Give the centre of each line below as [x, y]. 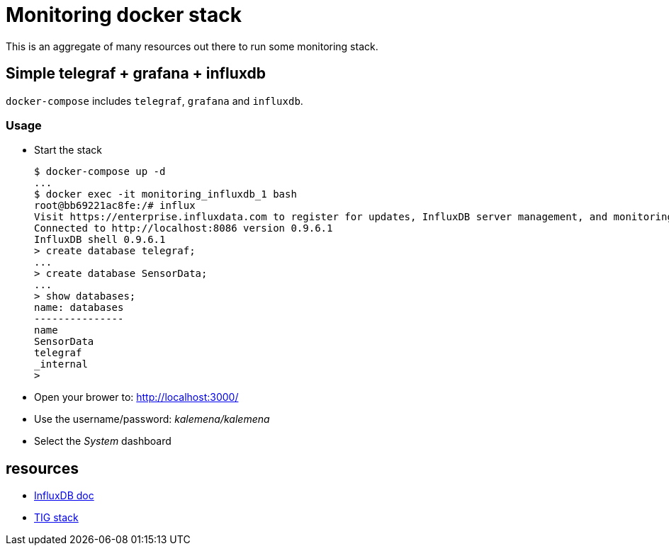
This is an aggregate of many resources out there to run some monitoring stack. [192, 46]
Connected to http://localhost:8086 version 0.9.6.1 [184, 228]
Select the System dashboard [103, 441]
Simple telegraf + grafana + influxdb [136, 74]
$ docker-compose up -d [100, 172]
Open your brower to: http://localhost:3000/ [136, 397]
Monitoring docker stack [124, 15]
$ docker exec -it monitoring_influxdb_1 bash [165, 194]
